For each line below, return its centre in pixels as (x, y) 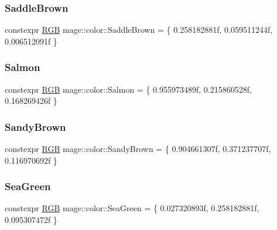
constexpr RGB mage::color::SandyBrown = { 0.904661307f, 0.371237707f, (138, 149)
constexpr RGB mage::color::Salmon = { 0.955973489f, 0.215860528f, (128, 89)
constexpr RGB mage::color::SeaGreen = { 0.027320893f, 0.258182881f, (132, 208)
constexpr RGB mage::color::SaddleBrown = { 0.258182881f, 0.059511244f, (139, 30)
